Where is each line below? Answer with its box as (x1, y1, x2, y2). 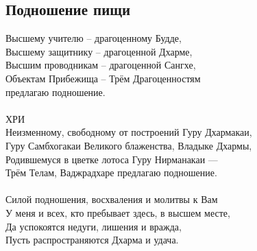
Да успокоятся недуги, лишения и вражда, (5, 219, 182, 233)
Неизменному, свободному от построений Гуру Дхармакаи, (5, 125, 252, 139)
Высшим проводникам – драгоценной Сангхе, (5, 58, 196, 72)
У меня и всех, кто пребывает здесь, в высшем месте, (5, 205, 230, 219)
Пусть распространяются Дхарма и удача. (5, 232, 179, 247)
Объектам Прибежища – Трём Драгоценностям (5, 71, 201, 85)
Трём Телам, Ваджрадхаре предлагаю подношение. (5, 165, 217, 180)
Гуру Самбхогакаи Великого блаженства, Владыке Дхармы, (5, 138, 252, 152)
